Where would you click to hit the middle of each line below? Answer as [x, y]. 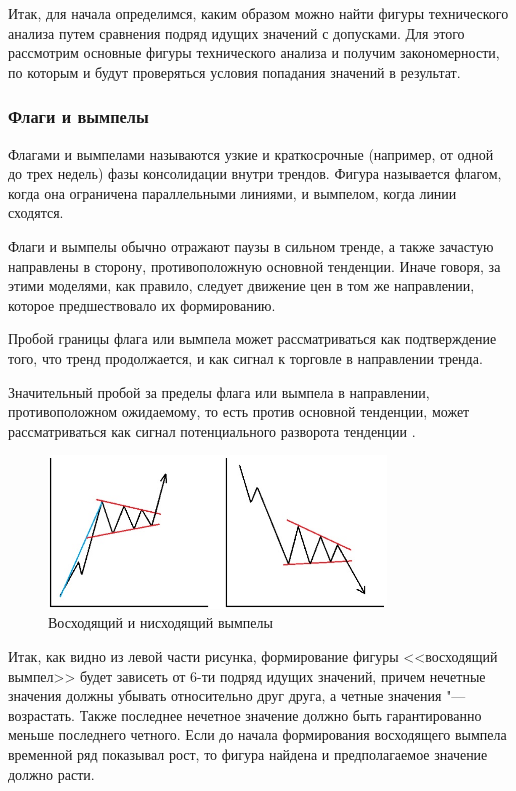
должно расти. [51, 773]
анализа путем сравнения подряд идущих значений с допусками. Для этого [236, 32]
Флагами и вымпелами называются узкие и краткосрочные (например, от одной [251, 153]
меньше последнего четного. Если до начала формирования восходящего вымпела [257, 734]
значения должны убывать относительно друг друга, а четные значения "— [237, 695]
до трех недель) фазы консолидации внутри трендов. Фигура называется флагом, [255, 173]
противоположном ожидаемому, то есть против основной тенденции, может [239, 411]
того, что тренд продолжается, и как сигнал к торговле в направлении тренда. [245, 357]
